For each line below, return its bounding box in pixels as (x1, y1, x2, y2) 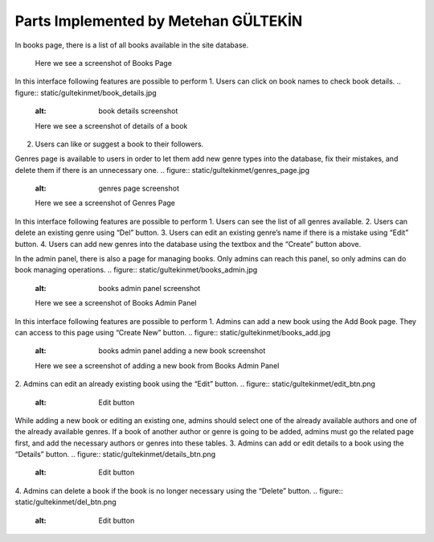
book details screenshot (98, 106, 178, 116)
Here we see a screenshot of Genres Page (35, 198, 176, 208)
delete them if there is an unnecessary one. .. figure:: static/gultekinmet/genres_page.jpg (14, 165, 309, 175)
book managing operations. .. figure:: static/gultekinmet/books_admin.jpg (14, 265, 258, 275)
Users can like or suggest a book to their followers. (35, 139, 204, 149)
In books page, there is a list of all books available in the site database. (14, 40, 249, 50)
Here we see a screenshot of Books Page (35, 58, 173, 68)
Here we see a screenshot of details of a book (35, 121, 188, 130)
